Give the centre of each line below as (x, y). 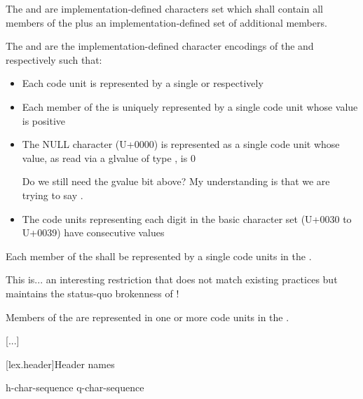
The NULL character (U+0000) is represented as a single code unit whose (181, 144)
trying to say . (53, 195)
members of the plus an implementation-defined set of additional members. (166, 22)
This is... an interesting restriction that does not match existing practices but (172, 279)
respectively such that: (54, 59)
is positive (44, 120)
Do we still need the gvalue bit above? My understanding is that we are (176, 181)
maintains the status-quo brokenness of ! (93, 293)
